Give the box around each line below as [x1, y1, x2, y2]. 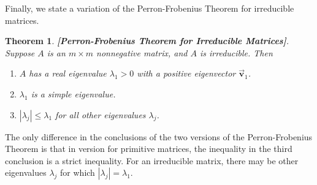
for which [60, 166, 95, 179]
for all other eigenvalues [55, 108, 146, 121]
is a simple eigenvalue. [31, 87, 116, 100]
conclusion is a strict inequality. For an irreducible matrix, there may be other [5, 154, 299, 167]
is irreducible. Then [199, 46, 273, 59]
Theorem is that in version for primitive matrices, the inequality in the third [5, 142, 292, 155]
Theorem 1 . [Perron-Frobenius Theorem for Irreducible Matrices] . [5, 34, 289, 47]
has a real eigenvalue [29, 67, 107, 80]
